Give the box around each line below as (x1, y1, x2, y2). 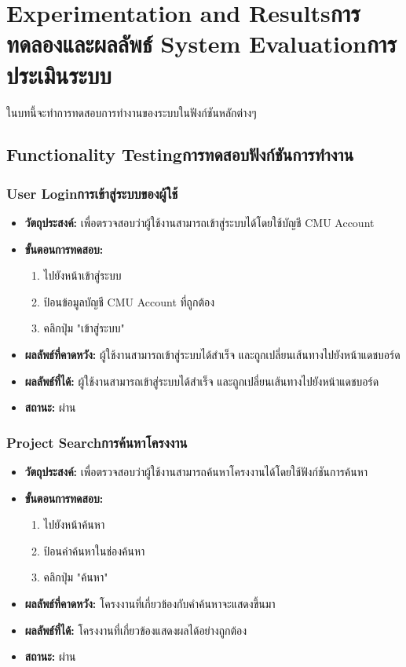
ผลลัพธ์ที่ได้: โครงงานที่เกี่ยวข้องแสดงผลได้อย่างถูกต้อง (24, 621, 247, 638)
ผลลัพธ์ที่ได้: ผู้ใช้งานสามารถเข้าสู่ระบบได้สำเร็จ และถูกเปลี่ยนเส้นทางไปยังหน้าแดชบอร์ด (24, 372, 379, 389)
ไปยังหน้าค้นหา (43, 516, 105, 533)
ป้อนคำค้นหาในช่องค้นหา (43, 542, 145, 559)
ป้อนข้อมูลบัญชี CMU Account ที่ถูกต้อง (43, 293, 214, 310)
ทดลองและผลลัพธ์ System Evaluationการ (6, 27, 397, 60)
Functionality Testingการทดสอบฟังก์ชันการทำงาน (6, 142, 354, 167)
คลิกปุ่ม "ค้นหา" (43, 569, 108, 585)
